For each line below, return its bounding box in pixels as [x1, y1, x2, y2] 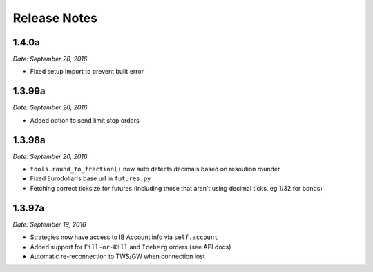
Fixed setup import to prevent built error [30, 67, 144, 76]
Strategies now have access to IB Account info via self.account [30, 233, 218, 241]
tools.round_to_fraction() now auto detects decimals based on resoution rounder [30, 165, 280, 174]
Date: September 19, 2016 [12, 220, 86, 229]
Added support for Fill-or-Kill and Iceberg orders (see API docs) [30, 242, 231, 251]
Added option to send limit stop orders [30, 116, 140, 124]
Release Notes [12, 10, 98, 25]
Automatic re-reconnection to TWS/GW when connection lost [30, 252, 205, 260]
